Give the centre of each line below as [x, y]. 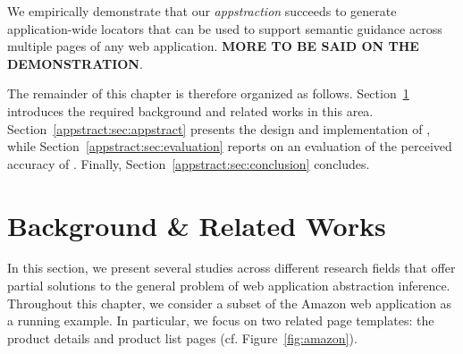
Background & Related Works [197, 225]
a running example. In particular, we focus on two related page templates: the [221, 320]
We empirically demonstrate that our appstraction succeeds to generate [202, 11]
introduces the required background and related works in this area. [190, 110]
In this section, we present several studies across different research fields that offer [231, 268]
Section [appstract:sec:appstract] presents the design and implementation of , [219, 128]
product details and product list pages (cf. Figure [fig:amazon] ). [182, 337]
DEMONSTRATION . [75, 63]
